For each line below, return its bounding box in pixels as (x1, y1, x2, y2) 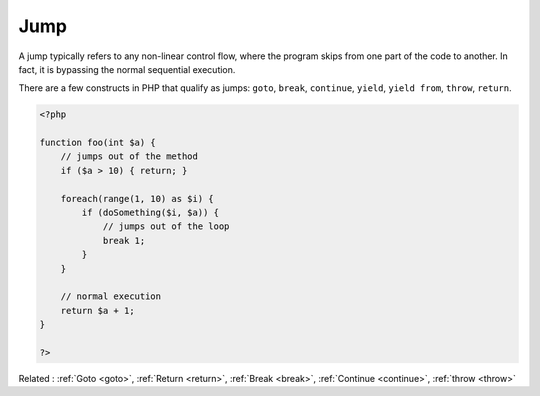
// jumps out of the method (60, 151, 199, 162)
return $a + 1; (60, 305, 135, 316)
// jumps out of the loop (102, 221, 230, 232)
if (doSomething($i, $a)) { (81, 207, 220, 219)
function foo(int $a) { (39, 137, 157, 149)
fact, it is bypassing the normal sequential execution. (18, 63, 236, 75)
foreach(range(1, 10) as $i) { (60, 193, 214, 204)
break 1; (102, 235, 146, 246)
